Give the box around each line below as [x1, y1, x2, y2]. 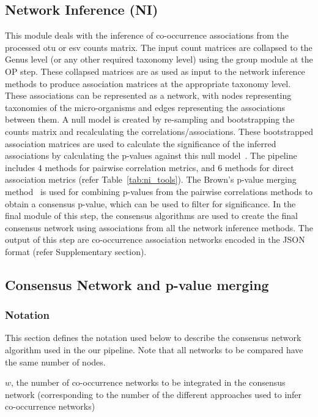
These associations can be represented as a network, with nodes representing [5, 89, 292, 102]
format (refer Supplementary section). [5, 245, 147, 258]
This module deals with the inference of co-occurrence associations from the [5, 29, 289, 42]
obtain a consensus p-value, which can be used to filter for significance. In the [5, 197, 296, 210]
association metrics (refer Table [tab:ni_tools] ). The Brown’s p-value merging [5, 173, 297, 186]
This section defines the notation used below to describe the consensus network [5, 331, 301, 344]
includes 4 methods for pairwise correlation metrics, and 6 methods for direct [5, 161, 294, 174]
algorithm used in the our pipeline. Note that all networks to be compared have [5, 343, 303, 356]
